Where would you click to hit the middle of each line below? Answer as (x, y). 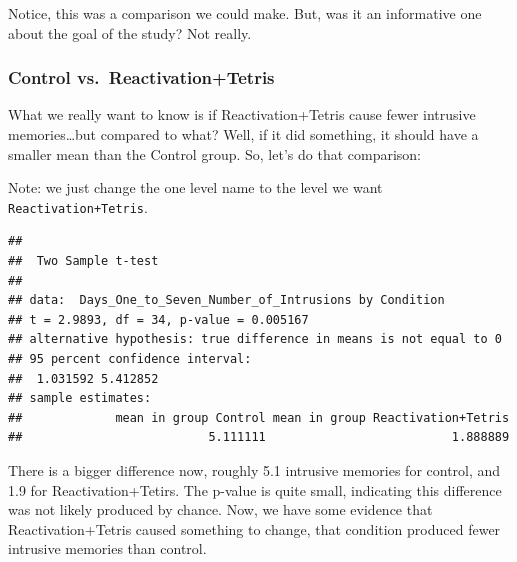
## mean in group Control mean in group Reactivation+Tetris (259, 417)
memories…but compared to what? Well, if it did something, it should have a (243, 134)
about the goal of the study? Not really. (130, 32)
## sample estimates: (80, 398)
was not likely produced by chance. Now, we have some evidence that (220, 509)
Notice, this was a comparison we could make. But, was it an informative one (245, 13)
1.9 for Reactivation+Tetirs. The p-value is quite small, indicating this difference (255, 489)
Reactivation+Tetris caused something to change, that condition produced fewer (254, 528)
